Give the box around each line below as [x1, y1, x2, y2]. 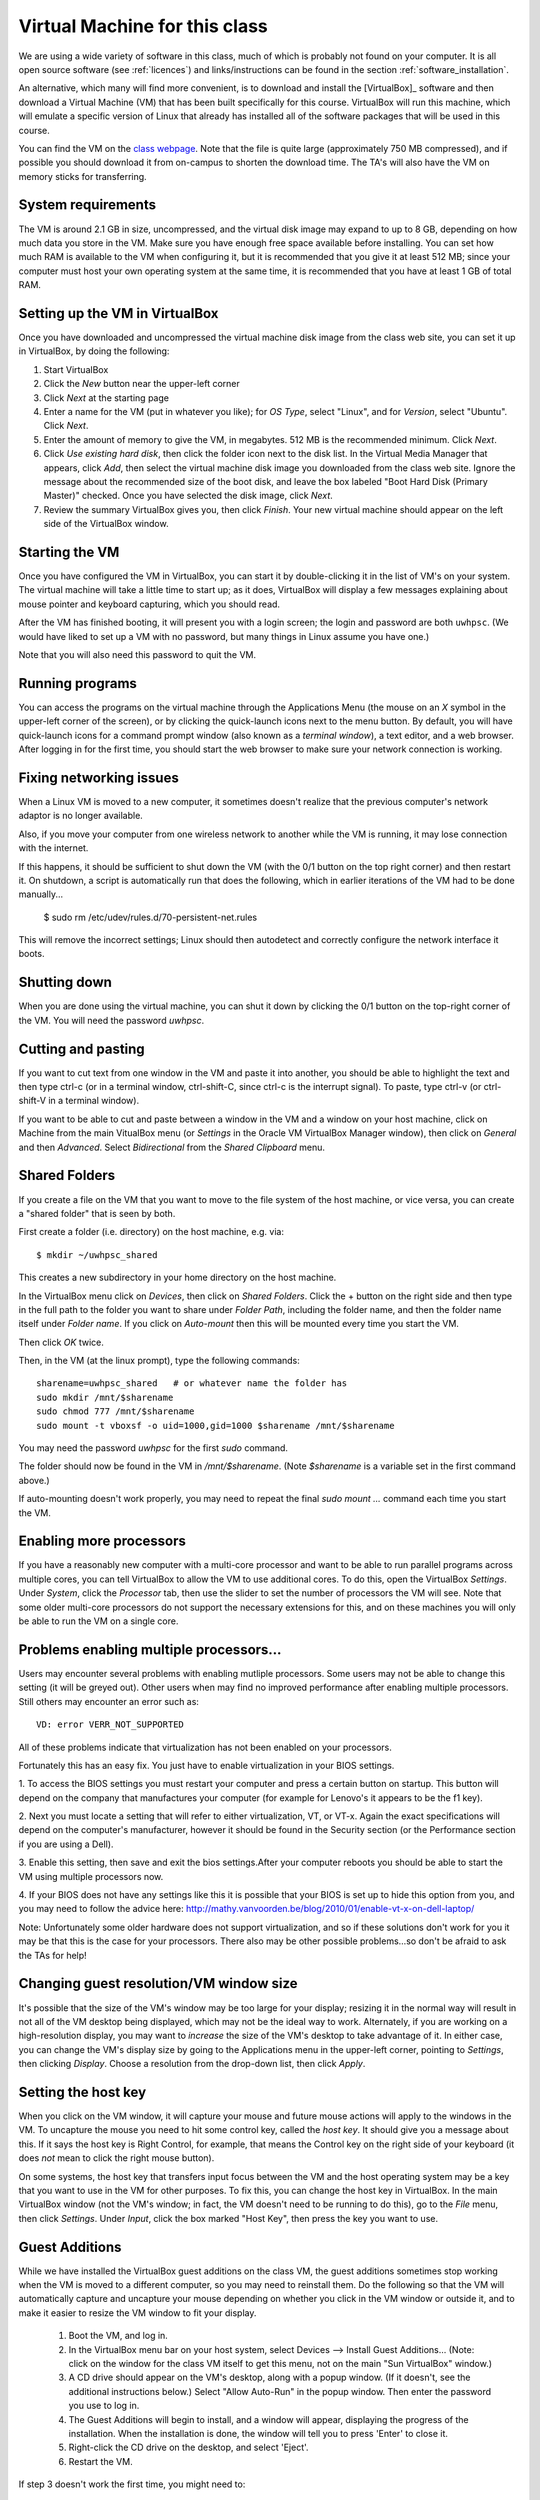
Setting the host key [18, 2083, 147, 2100]
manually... [18, 888, 64, 900]
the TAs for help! [18, 1949, 87, 1961]
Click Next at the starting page [43, 391, 170, 404]
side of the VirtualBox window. [43, 518, 169, 530]
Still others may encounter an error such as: [18, 1695, 200, 1707]
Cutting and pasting [18, 1040, 145, 1057]
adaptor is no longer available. [18, 810, 144, 822]
